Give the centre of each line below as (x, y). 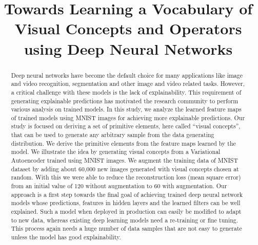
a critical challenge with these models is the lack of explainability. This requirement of (126, 92)
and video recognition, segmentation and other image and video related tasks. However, (128, 84)
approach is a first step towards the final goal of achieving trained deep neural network (127, 194)
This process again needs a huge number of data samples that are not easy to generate (126, 228)
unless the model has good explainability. (66, 237)
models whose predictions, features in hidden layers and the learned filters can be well (126, 203)
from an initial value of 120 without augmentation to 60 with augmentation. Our (119, 186)
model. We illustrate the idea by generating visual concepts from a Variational (116, 152)
